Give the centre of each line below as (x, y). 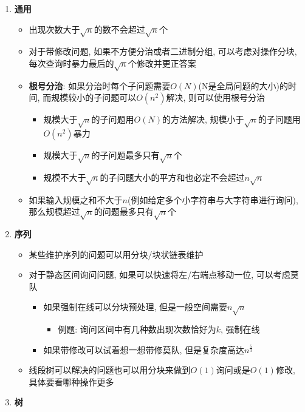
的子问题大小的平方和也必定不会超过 (172, 177)
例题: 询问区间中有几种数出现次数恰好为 (137, 329)
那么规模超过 (54, 211)
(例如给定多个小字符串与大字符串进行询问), (213, 199)
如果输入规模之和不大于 (76, 199)
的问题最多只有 (124, 211)
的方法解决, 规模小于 (203, 119)
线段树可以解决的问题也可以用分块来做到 (110, 370)
